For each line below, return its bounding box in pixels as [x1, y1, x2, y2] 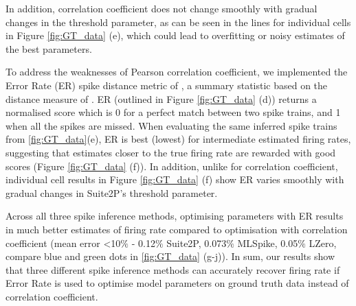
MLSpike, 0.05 [237, 235, 298, 250]
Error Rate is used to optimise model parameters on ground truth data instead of [5, 276, 349, 290]
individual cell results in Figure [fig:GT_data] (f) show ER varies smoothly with [5, 172, 344, 187]
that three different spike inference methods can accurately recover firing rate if [5, 262, 340, 276]
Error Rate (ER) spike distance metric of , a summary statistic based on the [5, 78, 328, 92]
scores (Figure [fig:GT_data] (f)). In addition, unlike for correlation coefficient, [5, 158, 338, 173]
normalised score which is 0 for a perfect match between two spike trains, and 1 [5, 105, 341, 119]
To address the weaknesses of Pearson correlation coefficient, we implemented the [5, 64, 348, 79]
